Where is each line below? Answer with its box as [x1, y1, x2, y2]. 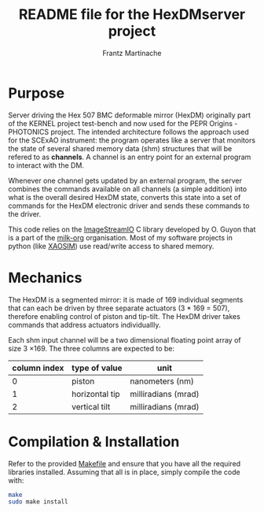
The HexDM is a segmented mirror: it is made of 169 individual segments [8, 295, 244, 304]
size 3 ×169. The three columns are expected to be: [8, 343, 175, 353]
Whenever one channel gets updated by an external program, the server [8, 176, 242, 185]
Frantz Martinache [101, 48, 163, 58]
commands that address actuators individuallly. [8, 320, 161, 329]
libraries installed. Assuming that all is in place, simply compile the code [8, 467, 241, 477]
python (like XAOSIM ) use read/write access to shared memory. [8, 241, 214, 250]
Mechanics [8, 269, 82, 287]
